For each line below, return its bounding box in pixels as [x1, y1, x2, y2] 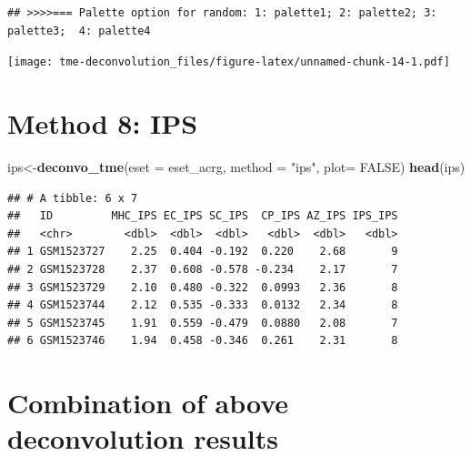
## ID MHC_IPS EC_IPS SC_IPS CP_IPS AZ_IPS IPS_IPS [7, 209, 398, 223]
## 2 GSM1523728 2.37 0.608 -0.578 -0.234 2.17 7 [7, 262, 398, 276]
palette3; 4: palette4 [7, 24, 151, 37]
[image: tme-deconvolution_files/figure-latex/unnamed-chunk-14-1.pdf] [7, 56, 450, 69]
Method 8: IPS [7, 105, 198, 142]
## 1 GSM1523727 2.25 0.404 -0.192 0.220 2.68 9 [7, 245, 398, 258]
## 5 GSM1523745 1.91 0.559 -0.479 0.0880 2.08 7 [7, 316, 398, 329]
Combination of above [7, 384, 288, 421]
